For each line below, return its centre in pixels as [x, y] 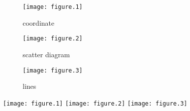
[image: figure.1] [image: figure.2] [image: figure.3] [95, 103]
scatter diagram [46, 54]
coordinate [39, 22]
